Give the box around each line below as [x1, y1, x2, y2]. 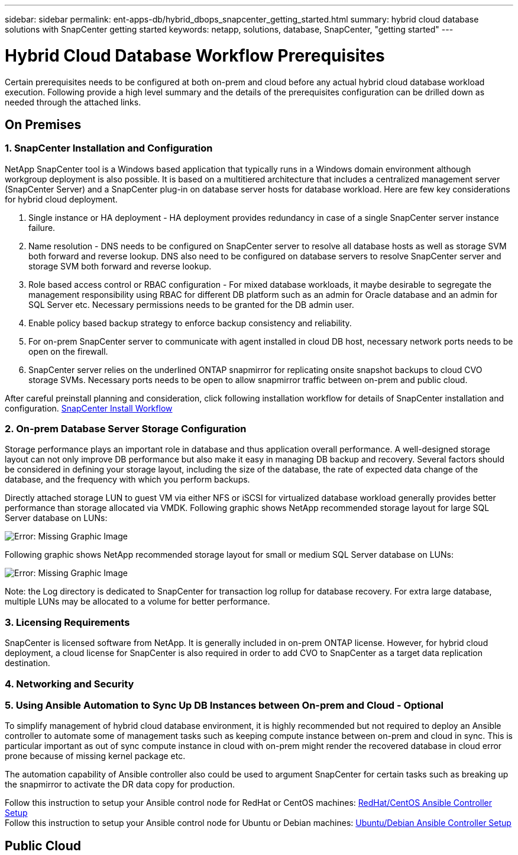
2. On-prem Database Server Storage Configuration [5, 423, 247, 435]
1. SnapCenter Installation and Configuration [5, 142, 213, 155]
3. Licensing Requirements [5, 616, 130, 628]
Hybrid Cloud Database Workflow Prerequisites [5, 45, 385, 66]
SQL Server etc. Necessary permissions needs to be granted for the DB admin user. [28, 299, 354, 310]
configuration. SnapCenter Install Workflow [5, 403, 173, 413]
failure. [28, 222, 56, 233]
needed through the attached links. [5, 97, 141, 107]
